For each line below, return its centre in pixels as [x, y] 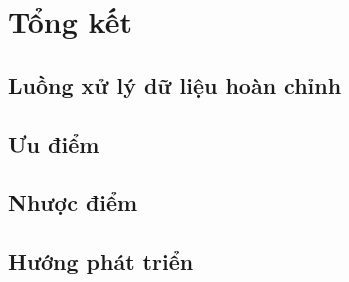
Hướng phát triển [101, 261]
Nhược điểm [73, 202]
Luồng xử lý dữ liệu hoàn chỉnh [175, 84]
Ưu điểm [54, 143]
